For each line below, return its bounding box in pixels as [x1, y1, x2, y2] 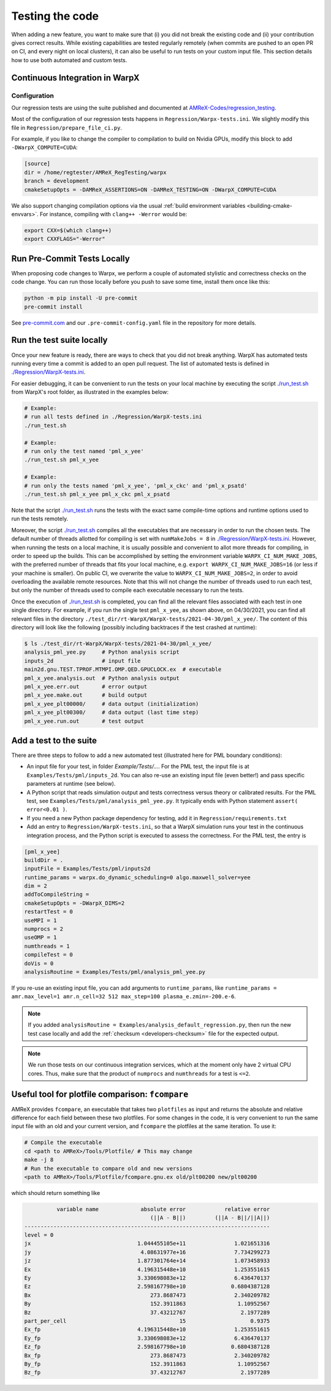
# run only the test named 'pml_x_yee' [24, 448, 144, 455]
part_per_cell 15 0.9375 [24, 1317, 270, 1324]
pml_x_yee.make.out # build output [24, 692, 147, 699]
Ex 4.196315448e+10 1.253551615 [24, 1266, 270, 1273]
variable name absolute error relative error [56, 1205, 270, 1213]
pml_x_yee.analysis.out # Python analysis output [24, 675, 180, 681]
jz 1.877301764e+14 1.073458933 [24, 1257, 270, 1264]
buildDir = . [24, 856, 64, 863]
